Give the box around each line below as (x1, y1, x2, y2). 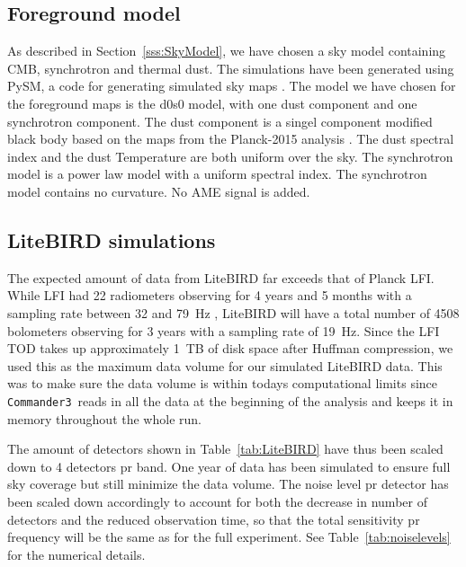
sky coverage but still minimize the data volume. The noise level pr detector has (7, 474, 449, 493)
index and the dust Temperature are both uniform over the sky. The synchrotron (7, 146, 453, 165)
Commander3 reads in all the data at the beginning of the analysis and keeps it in (7, 391, 453, 410)
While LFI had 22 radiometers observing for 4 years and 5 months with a (7, 286, 412, 305)
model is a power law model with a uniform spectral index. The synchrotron (7, 164, 427, 183)
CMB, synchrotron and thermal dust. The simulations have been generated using (7, 58, 454, 77)
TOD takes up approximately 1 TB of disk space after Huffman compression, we (7, 339, 453, 358)
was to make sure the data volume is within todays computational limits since (7, 374, 438, 393)
